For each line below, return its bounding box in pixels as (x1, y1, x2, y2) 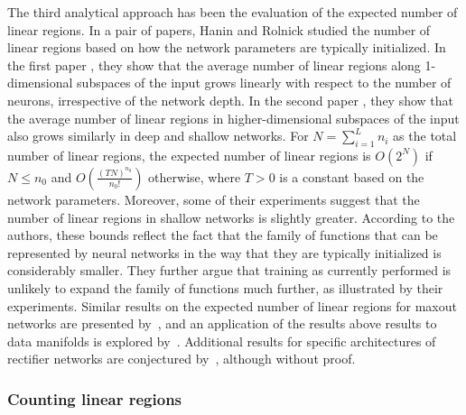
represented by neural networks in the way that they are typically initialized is (7, 243, 442, 262)
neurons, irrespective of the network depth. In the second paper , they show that (7, 90, 454, 109)
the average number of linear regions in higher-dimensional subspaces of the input (7, 108, 460, 127)
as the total (393, 126, 457, 145)
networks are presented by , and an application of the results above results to (7, 314, 437, 333)
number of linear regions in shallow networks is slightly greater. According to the (7, 207, 455, 226)
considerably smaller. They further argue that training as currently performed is (7, 261, 452, 280)
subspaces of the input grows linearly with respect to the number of (77, 73, 452, 92)
